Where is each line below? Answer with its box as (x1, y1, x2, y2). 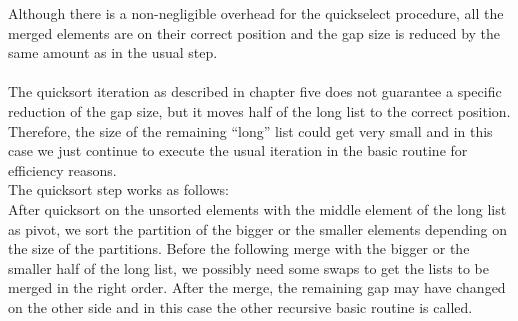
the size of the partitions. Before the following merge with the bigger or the (8, 238, 470, 259)
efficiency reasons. (8, 159, 117, 180)
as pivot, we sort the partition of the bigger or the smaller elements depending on (8, 218, 508, 239)
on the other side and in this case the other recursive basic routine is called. (8, 296, 473, 317)
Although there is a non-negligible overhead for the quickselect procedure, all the (8, 3, 504, 23)
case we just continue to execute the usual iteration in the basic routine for (8, 140, 468, 161)
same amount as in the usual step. (8, 42, 218, 63)
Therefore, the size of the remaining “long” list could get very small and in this (8, 120, 493, 141)
